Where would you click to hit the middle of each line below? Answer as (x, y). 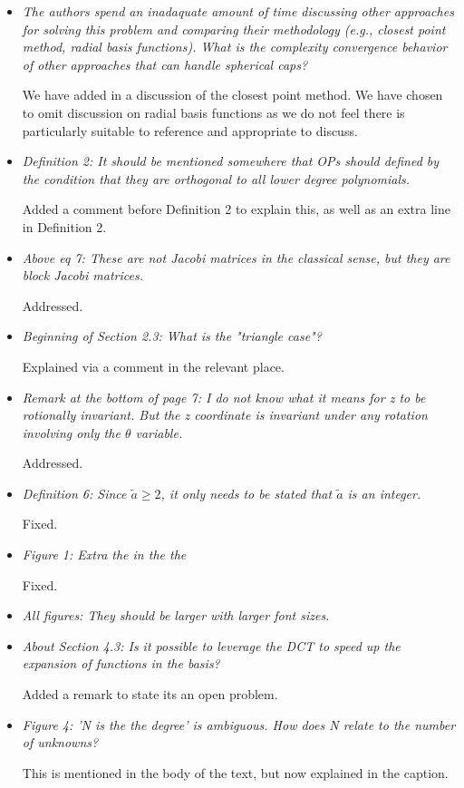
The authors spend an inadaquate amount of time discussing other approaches (238, 11)
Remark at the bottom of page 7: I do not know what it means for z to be (224, 397)
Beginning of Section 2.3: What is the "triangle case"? (172, 336)
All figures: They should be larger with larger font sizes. (176, 615)
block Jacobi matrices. (82, 275)
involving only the (71, 432)
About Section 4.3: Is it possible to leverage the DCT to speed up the (211, 645)
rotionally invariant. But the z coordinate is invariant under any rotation (225, 415)
